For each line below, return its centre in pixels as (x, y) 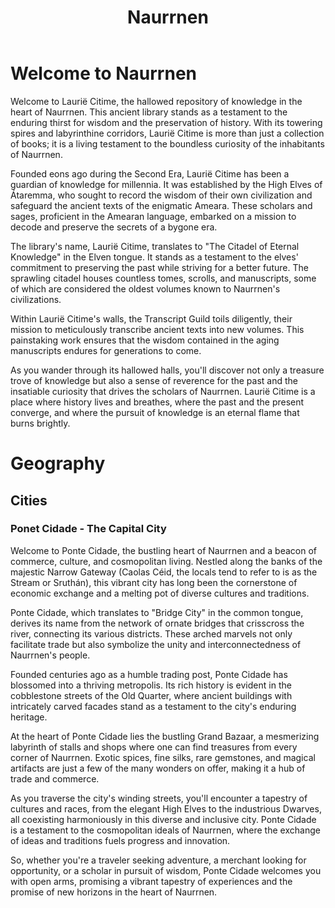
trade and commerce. (55, 778)
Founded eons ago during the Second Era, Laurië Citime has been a (150, 173)
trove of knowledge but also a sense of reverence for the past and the (154, 380)
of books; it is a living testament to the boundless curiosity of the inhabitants (167, 143)
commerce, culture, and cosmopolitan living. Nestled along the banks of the (166, 561)
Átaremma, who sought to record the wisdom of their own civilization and (161, 195)
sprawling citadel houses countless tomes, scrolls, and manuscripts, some (163, 278)
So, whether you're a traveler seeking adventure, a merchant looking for (158, 860)
